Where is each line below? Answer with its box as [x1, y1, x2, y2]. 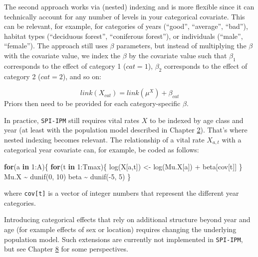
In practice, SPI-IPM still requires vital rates [4, 115, 140, 125]
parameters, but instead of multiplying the [116, 40, 247, 51]
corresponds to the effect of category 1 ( [4, 60, 126, 71]
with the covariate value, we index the [4, 50, 120, 60]
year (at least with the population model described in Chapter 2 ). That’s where [4, 125, 248, 135]
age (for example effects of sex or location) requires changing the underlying [4, 224, 237, 235]
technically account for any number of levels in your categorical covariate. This [4, 11, 245, 21]
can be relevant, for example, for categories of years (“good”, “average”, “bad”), [4, 21, 248, 31]
